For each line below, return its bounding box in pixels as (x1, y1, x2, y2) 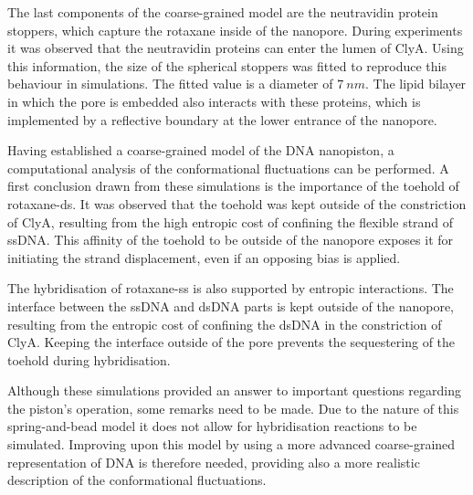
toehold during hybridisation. (7, 350, 171, 369)
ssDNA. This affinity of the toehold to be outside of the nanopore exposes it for (7, 230, 454, 249)
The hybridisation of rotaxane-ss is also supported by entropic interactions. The (7, 279, 454, 298)
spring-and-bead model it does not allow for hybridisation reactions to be (7, 416, 417, 436)
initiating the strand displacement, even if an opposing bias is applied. (7, 247, 401, 267)
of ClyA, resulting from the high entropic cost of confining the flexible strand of (7, 212, 454, 231)
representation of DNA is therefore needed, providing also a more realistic (7, 452, 420, 471)
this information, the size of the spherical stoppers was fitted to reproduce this (7, 56, 447, 75)
